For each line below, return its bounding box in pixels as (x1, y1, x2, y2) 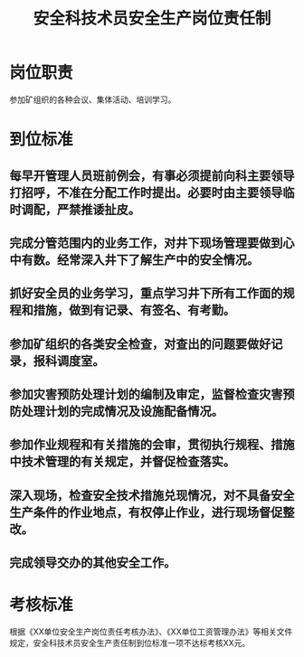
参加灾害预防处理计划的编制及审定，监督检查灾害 (9, 387, 283, 402)
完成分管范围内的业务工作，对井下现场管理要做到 (9, 235, 283, 250)
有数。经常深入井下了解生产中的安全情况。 (21, 252, 260, 267)
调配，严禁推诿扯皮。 (21, 202, 140, 217)
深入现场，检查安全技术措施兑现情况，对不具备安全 (9, 487, 295, 502)
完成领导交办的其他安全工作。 (9, 555, 176, 570)
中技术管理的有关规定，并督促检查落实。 (9, 454, 235, 470)
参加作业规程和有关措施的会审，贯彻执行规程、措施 (9, 437, 295, 453)
